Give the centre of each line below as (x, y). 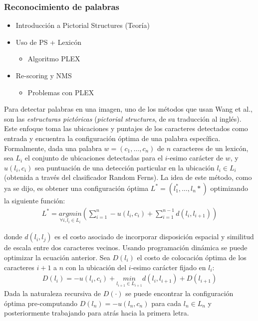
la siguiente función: (35, 200)
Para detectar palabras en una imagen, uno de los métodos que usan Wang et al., (129, 109)
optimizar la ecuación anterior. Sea (57, 257)
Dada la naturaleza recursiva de (53, 293)
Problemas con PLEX (61, 92)
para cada (166, 303)
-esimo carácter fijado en (168, 267)
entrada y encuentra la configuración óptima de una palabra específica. (112, 138)
